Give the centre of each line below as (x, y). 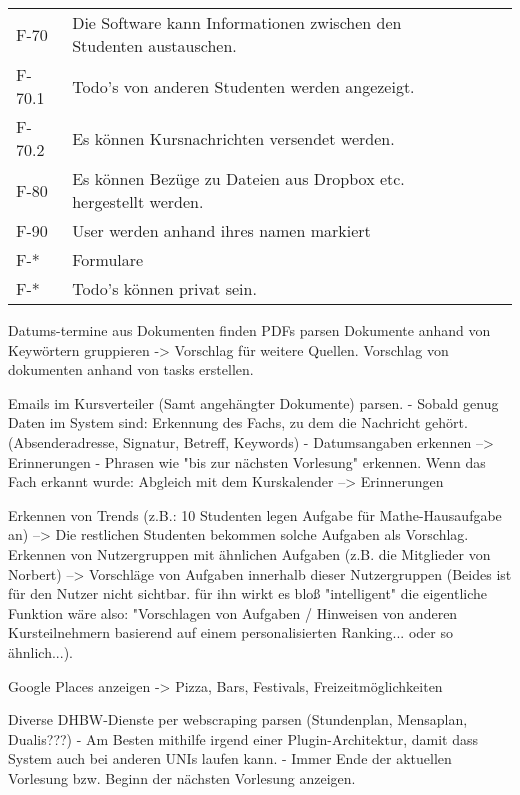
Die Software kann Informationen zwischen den (237, 22)
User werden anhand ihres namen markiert (221, 230)
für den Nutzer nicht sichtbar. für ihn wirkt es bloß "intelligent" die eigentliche (248, 593)
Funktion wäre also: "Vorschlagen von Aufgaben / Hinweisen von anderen (233, 612)
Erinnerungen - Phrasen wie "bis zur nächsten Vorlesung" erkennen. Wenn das (247, 461)
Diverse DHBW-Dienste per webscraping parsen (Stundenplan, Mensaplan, (238, 719)
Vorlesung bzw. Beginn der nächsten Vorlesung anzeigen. (182, 777)
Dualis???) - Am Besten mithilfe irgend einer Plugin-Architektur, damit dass (243, 738)
